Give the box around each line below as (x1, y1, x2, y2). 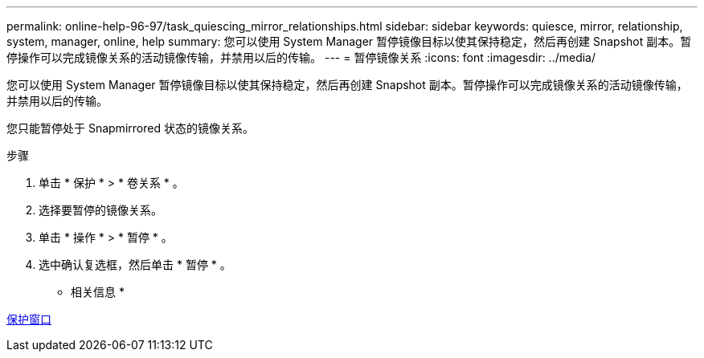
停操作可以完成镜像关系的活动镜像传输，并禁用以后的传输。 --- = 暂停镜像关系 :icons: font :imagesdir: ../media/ (6, 51, 596, 64)
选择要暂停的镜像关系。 (39, 203, 162, 217)
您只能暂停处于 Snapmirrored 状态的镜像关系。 (6, 121, 254, 135)
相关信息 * (71, 285, 125, 299)
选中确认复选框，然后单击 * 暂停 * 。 (39, 258, 231, 271)
